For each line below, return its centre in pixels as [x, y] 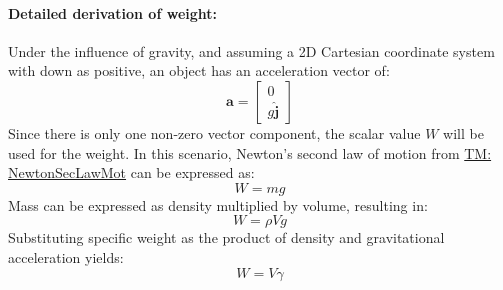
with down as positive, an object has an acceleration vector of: [199, 70]
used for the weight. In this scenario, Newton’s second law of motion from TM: [250, 152]
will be [463, 132]
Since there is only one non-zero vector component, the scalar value [214, 132]
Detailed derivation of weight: [112, 12]
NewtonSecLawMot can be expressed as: [131, 172]
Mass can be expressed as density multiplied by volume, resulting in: [218, 204]
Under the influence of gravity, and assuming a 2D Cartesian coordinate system [251, 50]
